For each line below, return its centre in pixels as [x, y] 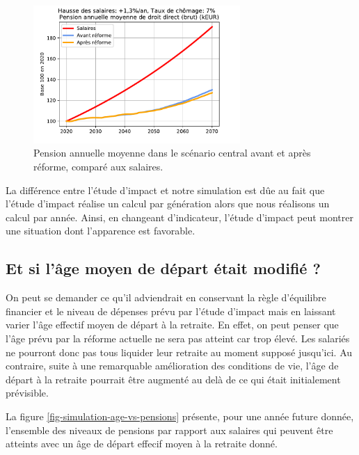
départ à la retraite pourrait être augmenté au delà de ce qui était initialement [173, 379]
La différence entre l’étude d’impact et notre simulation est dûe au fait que [165, 190]
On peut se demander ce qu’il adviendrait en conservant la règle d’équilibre [166, 297]
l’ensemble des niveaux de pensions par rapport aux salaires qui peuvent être [169, 430]
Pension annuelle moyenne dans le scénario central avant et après [172, 153]
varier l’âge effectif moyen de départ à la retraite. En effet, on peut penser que [172, 325]
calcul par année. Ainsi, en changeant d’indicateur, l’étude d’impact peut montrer [179, 217]
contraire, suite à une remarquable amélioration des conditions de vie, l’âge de [172, 366]
